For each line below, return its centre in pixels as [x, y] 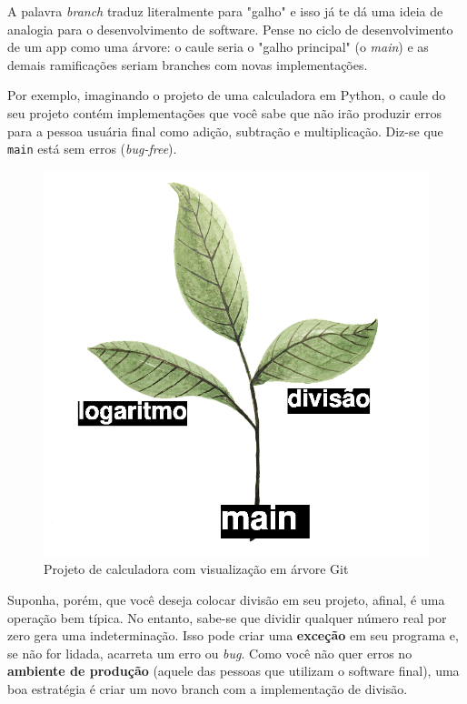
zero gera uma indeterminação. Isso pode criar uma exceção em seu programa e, [233, 635]
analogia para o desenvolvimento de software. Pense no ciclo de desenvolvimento [230, 29]
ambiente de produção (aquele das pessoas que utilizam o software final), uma [233, 671]
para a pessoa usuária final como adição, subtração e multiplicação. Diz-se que [225, 131]
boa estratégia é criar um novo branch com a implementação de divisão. [208, 688]
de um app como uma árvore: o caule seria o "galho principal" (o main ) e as [218, 47]
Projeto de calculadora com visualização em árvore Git [196, 569]
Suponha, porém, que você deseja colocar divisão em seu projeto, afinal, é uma [226, 599]
